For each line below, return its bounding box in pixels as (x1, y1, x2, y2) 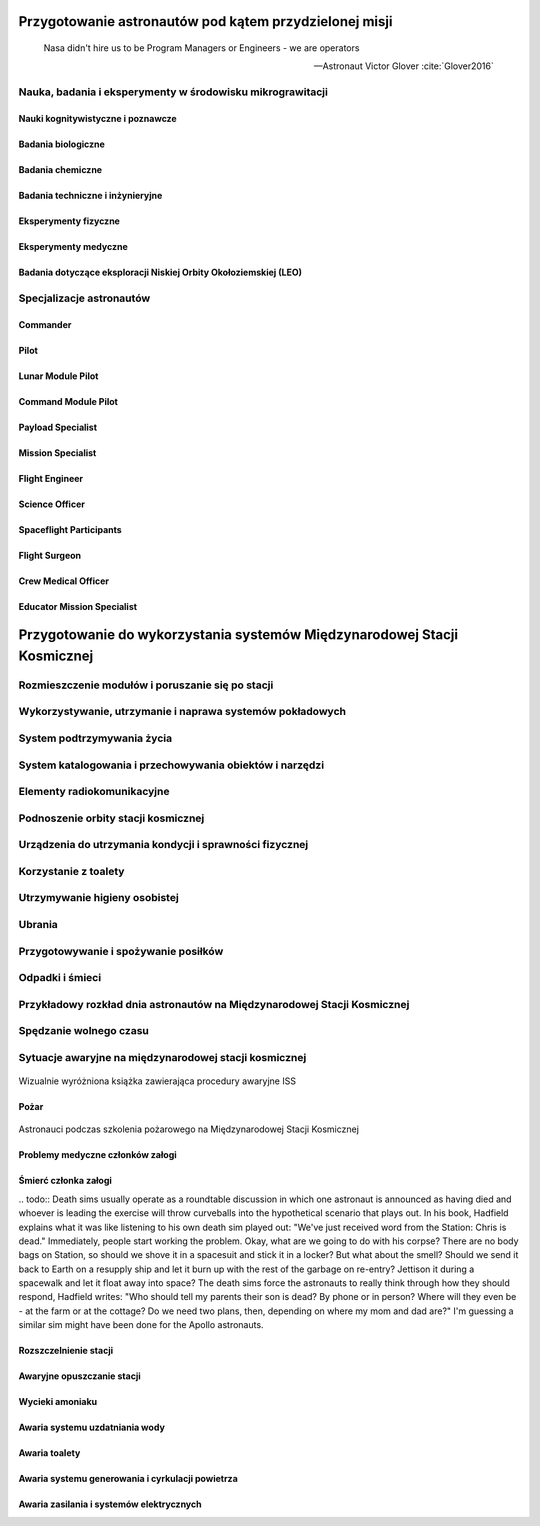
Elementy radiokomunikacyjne (18, 785, 170, 799)
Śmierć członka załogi (18, 1175, 112, 1187)
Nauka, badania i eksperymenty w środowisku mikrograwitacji (18, 85, 329, 99)
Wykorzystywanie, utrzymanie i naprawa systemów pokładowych (18, 705, 347, 719)
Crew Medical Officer (18, 575, 110, 587)
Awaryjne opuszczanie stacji (18, 1370, 141, 1382)
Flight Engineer (18, 472, 84, 484)
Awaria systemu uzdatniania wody (18, 1421, 165, 1434)
